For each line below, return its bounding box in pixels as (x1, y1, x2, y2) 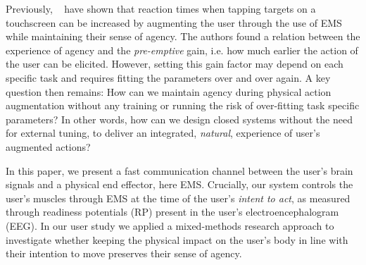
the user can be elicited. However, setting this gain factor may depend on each (6, 56, 343, 71)
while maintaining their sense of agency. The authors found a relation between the (6, 29, 360, 44)
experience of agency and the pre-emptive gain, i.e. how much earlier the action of (6, 42, 358, 57)
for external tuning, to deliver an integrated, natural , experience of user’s (6, 125, 320, 140)
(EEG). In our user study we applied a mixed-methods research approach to (6, 218, 334, 233)
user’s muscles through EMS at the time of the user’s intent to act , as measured (6, 190, 351, 205)
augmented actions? (6, 139, 91, 154)
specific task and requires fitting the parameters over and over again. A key (6, 70, 331, 85)
